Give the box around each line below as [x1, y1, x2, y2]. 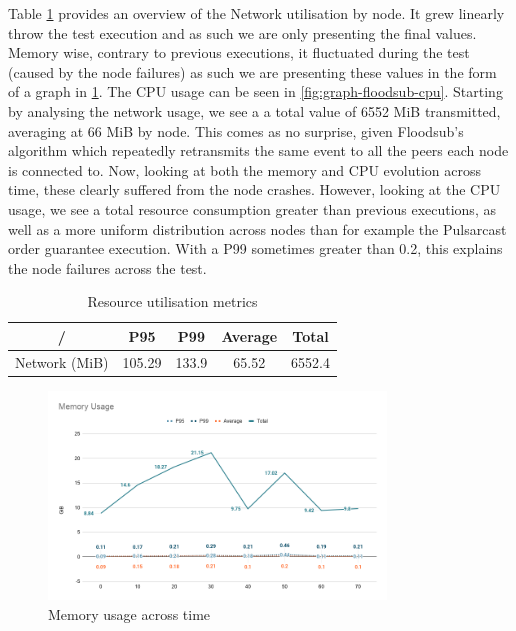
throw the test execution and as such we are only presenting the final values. [8, 22, 477, 43]
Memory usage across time [48, 603, 211, 624]
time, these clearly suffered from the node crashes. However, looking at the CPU [8, 179, 501, 200]
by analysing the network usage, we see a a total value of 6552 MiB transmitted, [8, 100, 501, 121]
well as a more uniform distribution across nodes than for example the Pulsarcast [8, 218, 507, 239]
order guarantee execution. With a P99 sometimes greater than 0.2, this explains [8, 238, 503, 259]
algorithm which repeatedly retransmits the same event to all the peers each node [8, 140, 509, 161]
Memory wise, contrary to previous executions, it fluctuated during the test [8, 42, 470, 63]
